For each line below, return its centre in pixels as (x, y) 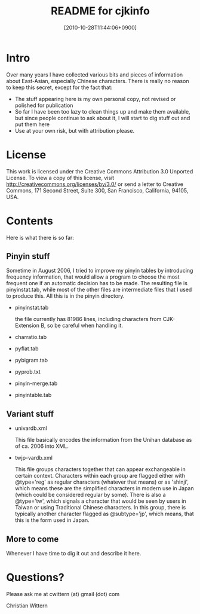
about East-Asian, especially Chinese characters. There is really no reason (98, 81)
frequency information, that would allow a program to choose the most (93, 277)
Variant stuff (30, 414)
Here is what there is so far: (40, 237)
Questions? (35, 578)
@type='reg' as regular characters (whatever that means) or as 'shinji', (102, 482)
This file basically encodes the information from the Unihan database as (103, 440)
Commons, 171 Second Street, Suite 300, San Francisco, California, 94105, (97, 190)
